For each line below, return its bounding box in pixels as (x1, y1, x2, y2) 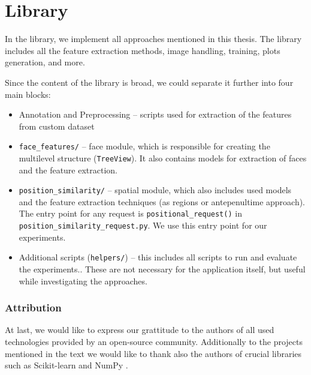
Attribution (5, 300, 62, 315)
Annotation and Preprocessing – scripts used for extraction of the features (19, 108, 292, 121)
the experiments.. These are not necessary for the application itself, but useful (19, 263, 306, 275)
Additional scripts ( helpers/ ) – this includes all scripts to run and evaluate (19, 251, 297, 263)
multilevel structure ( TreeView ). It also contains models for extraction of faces (19, 151, 307, 164)
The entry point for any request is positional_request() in (19, 207, 242, 220)
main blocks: (5, 88, 51, 100)
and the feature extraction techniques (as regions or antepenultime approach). (19, 195, 306, 208)
